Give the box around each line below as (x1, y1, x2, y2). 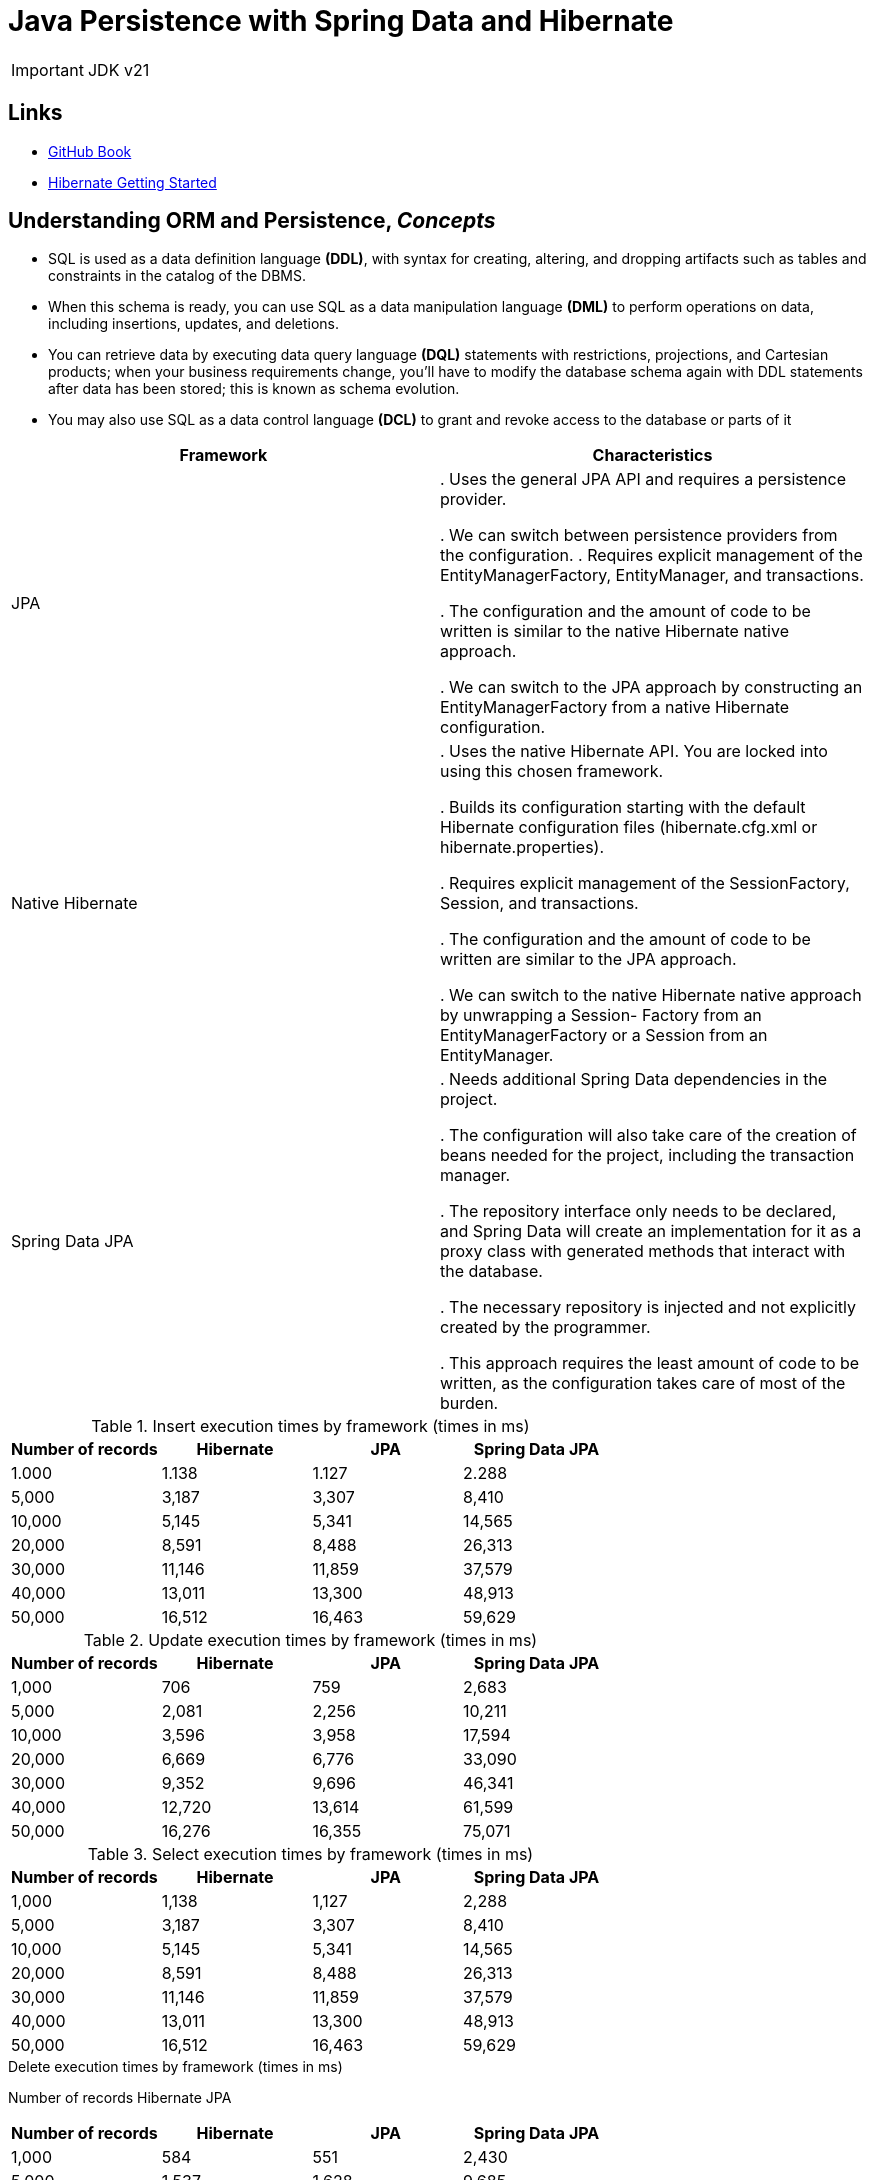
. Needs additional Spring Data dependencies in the (440, 1069, 828, 1090)
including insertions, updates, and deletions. (48, 315, 340, 333)
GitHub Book (48, 142, 132, 160)
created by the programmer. (440, 1317, 651, 1338)
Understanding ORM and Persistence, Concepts (8, 208, 496, 234)
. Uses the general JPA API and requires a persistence (440, 469, 847, 490)
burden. (440, 1393, 499, 1414)
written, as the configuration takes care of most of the (440, 1373, 846, 1394)
